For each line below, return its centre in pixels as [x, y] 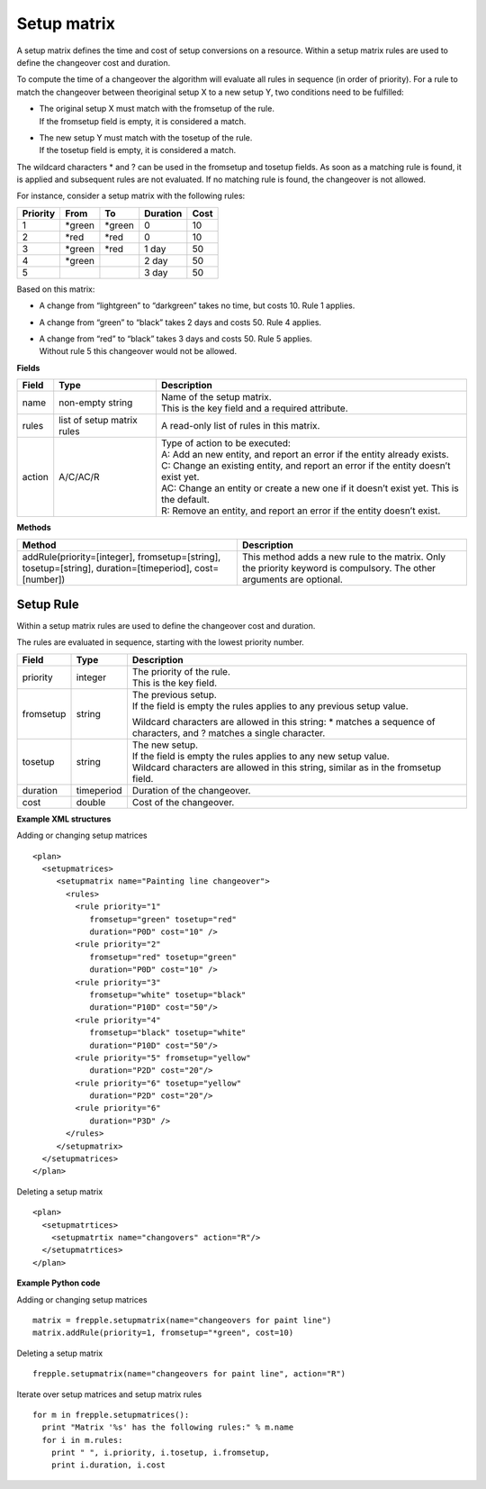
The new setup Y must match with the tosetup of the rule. [146, 137]
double [91, 802]
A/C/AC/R [79, 477]
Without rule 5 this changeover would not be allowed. [138, 351]
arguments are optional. [292, 579]
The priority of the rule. [181, 671]
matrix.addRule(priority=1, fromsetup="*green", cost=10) [163, 1333]
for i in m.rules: [82, 1440]
